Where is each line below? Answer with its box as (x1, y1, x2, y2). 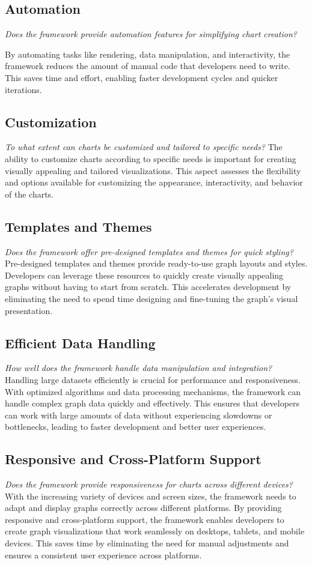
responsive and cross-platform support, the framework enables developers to (5, 513, 284, 525)
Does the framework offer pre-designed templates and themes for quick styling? (5, 245, 293, 258)
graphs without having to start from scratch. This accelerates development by (5, 280, 292, 293)
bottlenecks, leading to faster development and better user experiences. (5, 420, 266, 433)
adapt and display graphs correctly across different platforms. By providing (5, 501, 282, 514)
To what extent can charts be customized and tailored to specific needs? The (5, 140, 283, 153)
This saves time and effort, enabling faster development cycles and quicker (5, 71, 278, 83)
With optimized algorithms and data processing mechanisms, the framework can (5, 385, 301, 397)
